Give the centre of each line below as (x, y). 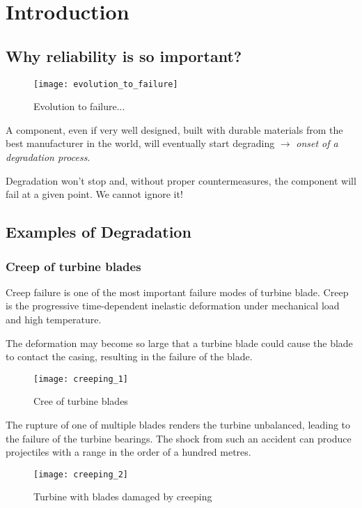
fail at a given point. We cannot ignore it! (94, 194)
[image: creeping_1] (81, 379)
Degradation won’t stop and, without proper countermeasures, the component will (181, 180)
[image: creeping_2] (81, 474)
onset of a (317, 143)
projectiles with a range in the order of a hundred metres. (128, 452)
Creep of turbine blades (73, 266)
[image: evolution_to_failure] (106, 84)
